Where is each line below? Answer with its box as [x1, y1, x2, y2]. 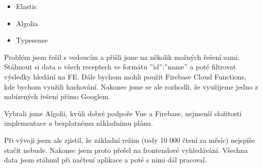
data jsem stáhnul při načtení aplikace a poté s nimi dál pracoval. [4, 154, 207, 165]
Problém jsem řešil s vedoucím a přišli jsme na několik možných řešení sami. [4, 51, 240, 62]
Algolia [16, 18, 38, 28]
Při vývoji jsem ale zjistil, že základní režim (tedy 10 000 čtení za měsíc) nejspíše [4, 134, 255, 145]
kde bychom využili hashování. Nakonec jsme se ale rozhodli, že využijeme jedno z [4, 81, 258, 92]
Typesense [16, 35, 48, 45]
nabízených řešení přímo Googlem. [4, 91, 111, 102]
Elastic [16, 1, 37, 11]
